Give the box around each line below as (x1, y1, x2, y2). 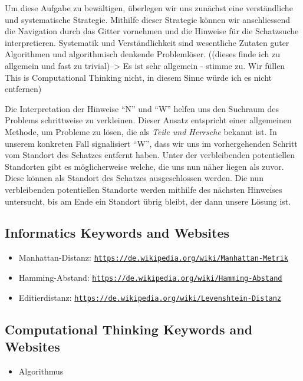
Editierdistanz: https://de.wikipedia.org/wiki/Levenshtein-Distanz (18, 291, 282, 303)
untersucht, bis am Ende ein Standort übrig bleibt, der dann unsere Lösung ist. (5, 195, 291, 207)
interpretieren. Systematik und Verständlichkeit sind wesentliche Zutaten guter (5, 36, 289, 48)
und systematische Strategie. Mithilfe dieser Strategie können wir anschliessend (5, 13, 291, 25)
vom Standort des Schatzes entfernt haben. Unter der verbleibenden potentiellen (5, 149, 295, 161)
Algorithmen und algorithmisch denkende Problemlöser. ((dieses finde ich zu (5, 48, 280, 60)
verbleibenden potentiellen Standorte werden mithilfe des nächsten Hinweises (5, 183, 282, 195)
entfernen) (5, 83, 42, 95)
